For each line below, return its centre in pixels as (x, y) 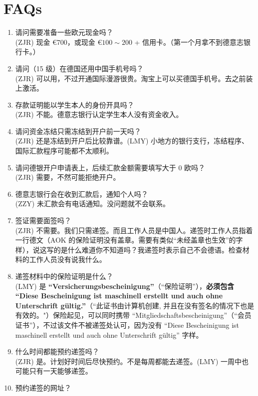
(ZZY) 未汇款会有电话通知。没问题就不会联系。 (92, 203)
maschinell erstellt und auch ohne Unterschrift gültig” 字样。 (109, 334)
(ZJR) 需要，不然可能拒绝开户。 (68, 177)
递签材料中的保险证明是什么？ (64, 276)
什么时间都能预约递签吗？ (57, 351)
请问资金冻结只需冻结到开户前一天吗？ (78, 131)
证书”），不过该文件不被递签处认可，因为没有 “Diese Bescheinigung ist (127, 325)
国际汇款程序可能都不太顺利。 (64, 151)
